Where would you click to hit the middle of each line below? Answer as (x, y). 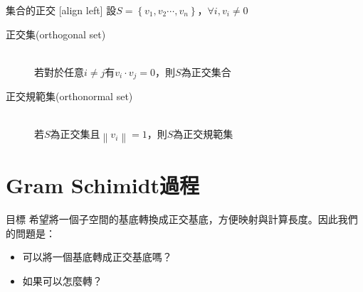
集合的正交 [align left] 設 (61, 10)
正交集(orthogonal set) (56, 34)
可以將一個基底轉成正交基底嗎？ (97, 257)
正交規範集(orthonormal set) (69, 96)
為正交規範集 (203, 134)
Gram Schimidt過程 (103, 185)
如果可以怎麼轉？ (62, 280)
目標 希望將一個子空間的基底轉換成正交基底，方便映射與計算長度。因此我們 (182, 219)
